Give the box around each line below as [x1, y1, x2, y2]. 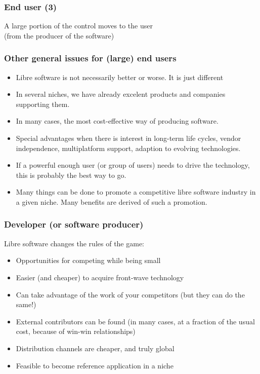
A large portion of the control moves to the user [4, 20, 153, 31]
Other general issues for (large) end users [4, 52, 177, 64]
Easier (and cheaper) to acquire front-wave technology [16, 272, 184, 282]
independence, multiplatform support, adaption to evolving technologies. [16, 142, 241, 153]
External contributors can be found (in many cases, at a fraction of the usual [16, 316, 255, 326]
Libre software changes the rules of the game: [4, 238, 145, 248]
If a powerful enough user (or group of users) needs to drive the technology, [16, 160, 250, 170]
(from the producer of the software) [4, 30, 114, 41]
